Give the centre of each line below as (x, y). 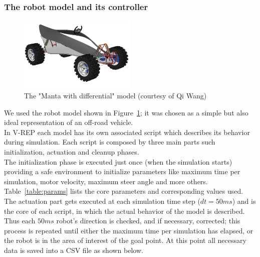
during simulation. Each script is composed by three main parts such (110, 142)
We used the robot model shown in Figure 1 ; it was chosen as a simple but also (126, 112)
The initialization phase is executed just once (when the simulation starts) (118, 161)
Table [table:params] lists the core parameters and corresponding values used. (124, 191)
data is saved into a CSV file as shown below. (74, 250)
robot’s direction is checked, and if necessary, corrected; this (148, 221)
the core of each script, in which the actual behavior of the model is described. (124, 211)
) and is (244, 201)
